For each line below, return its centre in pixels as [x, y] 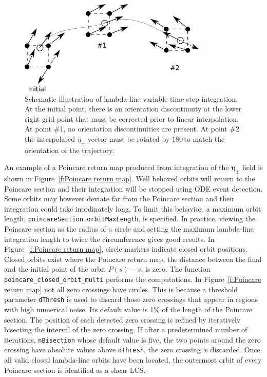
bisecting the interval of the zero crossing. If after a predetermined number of [126, 329]
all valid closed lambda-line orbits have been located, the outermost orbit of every [133, 360]
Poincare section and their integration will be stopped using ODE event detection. [133, 188]
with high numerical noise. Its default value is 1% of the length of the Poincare [128, 309]
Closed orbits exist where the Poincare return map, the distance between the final [133, 259]
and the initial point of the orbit [55, 269]
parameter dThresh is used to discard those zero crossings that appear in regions [131, 299]
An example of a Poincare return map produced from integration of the [117, 167]
